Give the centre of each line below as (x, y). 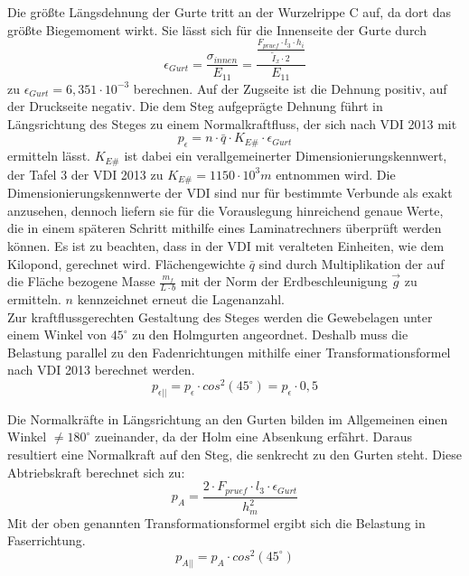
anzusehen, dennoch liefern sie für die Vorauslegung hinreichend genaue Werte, (225, 210)
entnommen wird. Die (336, 174)
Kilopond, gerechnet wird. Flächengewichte (127, 263)
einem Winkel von (57, 334)
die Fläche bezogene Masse (81, 281)
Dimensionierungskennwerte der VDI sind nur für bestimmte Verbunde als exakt (230, 193)
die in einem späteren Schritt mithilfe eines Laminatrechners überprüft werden (225, 228)
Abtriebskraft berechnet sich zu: (96, 472)
